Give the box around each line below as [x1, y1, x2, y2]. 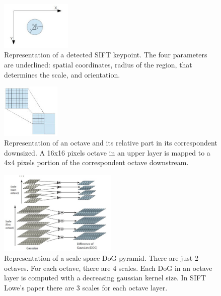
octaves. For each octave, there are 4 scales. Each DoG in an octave [4, 262, 212, 273]
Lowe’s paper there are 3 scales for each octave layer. [4, 282, 168, 292]
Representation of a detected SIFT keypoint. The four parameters [4, 49, 207, 60]
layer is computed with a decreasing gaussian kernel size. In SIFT [4, 272, 206, 283]
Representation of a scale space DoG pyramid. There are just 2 [4, 253, 198, 263]
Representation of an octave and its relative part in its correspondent [4, 137, 217, 148]
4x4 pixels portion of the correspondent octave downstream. [4, 157, 189, 168]
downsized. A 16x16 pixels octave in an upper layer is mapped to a [4, 147, 210, 158]
